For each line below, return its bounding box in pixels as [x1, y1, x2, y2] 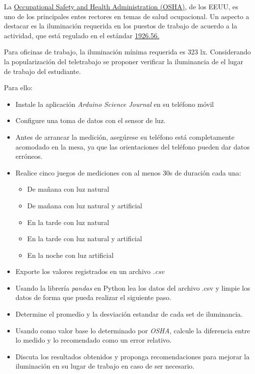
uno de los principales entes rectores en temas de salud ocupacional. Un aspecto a [4, 11, 249, 21]
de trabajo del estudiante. [4, 66, 81, 76]
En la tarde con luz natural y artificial [27, 233, 142, 244]
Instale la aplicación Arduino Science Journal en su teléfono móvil [15, 99, 214, 109]
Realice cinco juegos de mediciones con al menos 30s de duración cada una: [15, 167, 241, 177]
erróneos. [15, 151, 43, 161]
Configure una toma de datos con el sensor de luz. [15, 115, 166, 125]
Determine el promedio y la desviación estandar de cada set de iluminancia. [15, 309, 243, 319]
